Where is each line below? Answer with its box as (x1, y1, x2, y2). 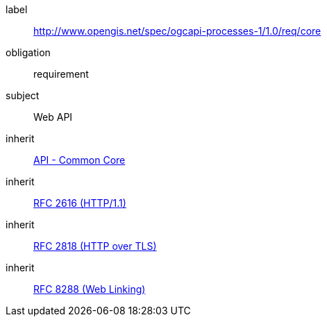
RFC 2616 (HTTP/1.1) (33, 197, 126, 209)
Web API (33, 111, 73, 123)
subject (6, 90, 40, 101)
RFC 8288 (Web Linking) (33, 283, 146, 295)
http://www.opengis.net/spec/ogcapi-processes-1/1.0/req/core (33, 25, 321, 37)
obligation (6, 46, 51, 58)
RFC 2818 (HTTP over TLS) (33, 240, 157, 252)
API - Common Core (33, 154, 126, 166)
